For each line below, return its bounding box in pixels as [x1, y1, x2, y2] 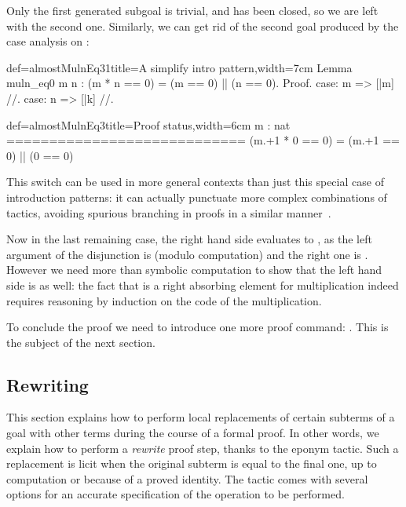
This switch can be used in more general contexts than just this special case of [6, 173, 384, 190]
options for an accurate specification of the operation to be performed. [6, 486, 345, 502]
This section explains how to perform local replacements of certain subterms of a [6, 409, 395, 425]
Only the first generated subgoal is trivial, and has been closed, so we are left [6, 2, 379, 18]
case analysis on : [6, 33, 90, 49]
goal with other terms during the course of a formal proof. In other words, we [6, 425, 379, 441]
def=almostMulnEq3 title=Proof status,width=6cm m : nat [6, 116, 291, 133]
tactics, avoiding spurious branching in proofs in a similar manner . [6, 204, 331, 221]
